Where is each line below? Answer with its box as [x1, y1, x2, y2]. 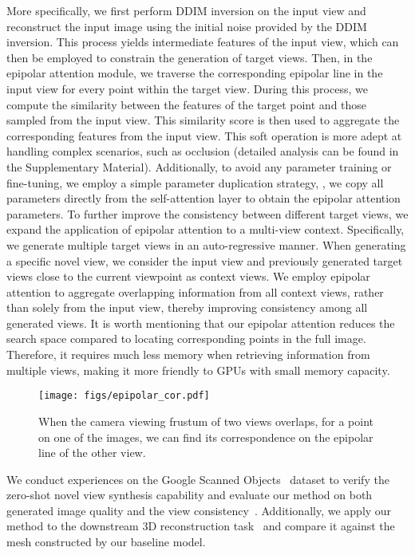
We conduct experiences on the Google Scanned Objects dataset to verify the [6, 470, 389, 487]
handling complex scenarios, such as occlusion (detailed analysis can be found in [6, 143, 399, 159]
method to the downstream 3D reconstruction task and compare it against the [6, 518, 395, 534]
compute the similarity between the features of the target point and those [6, 96, 367, 112]
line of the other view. [38, 444, 146, 461]
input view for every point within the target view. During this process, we [6, 80, 368, 96]
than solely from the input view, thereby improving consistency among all [6, 299, 368, 316]
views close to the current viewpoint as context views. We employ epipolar [6, 268, 370, 285]
